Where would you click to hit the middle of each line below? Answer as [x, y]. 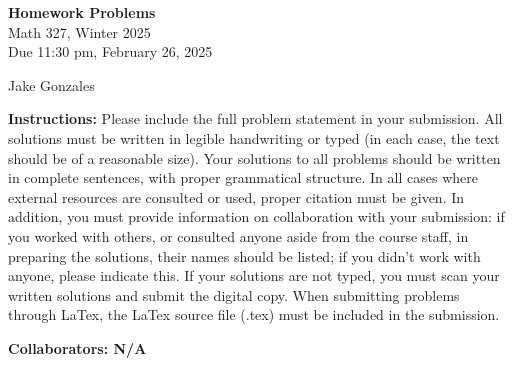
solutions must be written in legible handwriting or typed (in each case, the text [254, 137]
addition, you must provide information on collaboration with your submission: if [256, 216]
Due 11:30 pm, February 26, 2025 [110, 51]
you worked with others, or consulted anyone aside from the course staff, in [238, 235]
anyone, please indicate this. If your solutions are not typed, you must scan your [254, 275]
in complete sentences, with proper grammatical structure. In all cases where [243, 177]
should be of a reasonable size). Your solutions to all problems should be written [254, 157]
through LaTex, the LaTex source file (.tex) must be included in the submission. [254, 314]
